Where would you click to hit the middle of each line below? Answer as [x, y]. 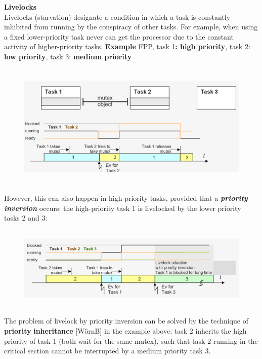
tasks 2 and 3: [26, 218]
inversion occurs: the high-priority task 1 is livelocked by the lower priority [123, 208]
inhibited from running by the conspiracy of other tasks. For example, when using [131, 27]
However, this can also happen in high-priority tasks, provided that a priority [126, 198]
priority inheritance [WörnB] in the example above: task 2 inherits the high [125, 331]
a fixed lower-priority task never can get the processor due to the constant [119, 36]
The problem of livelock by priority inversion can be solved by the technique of [126, 321]
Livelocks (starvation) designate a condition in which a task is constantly [117, 16]
